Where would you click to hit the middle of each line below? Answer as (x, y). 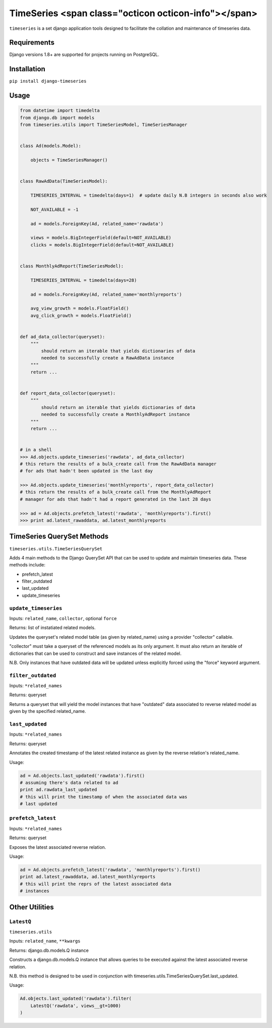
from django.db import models (57, 118)
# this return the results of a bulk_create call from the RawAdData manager (118, 464)
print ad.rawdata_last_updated (59, 790)
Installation (27, 69)
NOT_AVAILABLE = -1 (55, 209)
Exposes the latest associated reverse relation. (58, 847)
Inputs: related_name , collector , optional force (63, 618)
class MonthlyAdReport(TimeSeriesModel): (72, 266)
